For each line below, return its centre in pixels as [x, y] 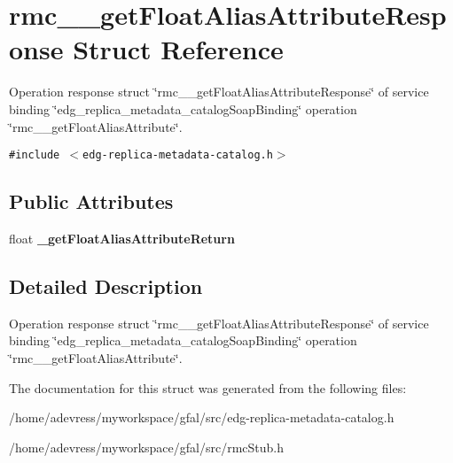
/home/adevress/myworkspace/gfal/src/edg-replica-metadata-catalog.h [202, 417]
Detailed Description [106, 286]
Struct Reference [178, 49]
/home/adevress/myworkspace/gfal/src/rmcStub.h [147, 447]
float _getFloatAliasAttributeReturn [122, 238]
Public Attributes [91, 201]
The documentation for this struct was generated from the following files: [208, 387]
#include [35, 155]
